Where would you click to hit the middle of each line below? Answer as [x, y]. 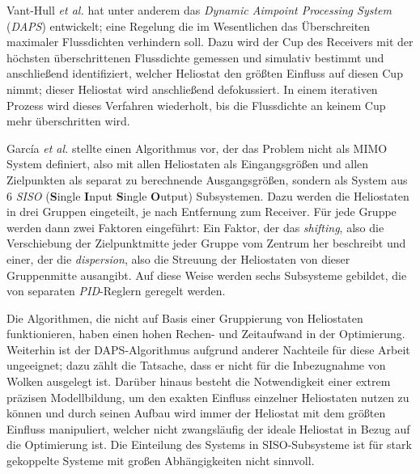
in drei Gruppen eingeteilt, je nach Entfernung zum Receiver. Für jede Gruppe [202, 212]
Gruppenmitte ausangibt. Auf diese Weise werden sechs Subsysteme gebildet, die [207, 275]
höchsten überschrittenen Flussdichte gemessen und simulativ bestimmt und [195, 57]
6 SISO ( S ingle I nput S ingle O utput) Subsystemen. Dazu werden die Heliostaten [208, 195]
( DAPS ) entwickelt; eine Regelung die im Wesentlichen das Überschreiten [189, 25]
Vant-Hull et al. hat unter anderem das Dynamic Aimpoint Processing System [199, 10]
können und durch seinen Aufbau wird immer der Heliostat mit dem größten [196, 413]
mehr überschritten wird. [68, 121]
